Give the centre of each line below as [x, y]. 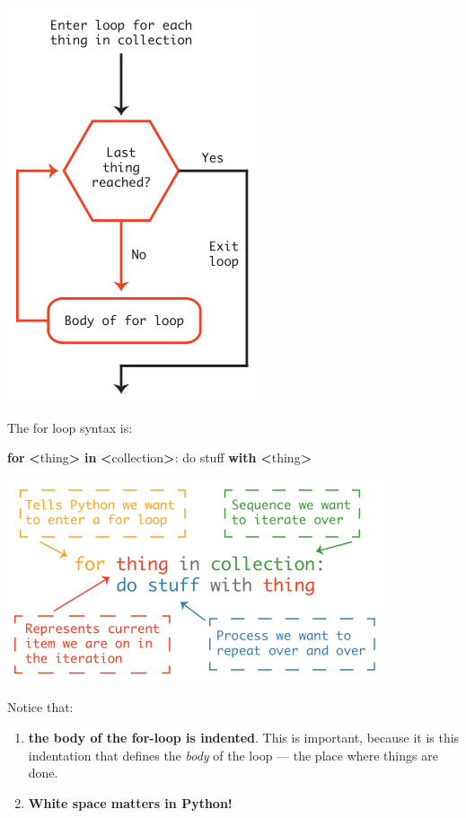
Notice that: [40, 707]
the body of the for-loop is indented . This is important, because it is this [244, 737]
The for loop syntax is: [70, 427]
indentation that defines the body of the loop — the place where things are [233, 755]
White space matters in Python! [130, 802]
